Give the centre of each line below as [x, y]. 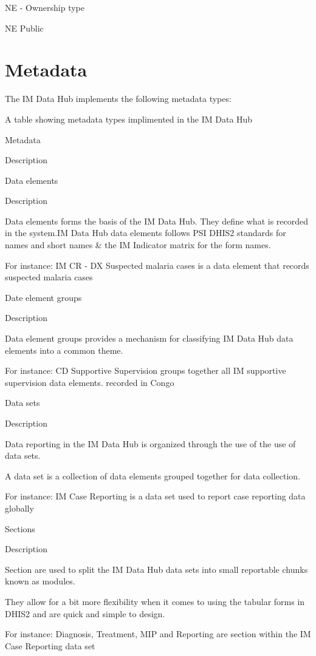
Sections [20, 528]
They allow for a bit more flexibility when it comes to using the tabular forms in [155, 601]
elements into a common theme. [64, 350]
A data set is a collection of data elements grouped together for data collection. [153, 475]
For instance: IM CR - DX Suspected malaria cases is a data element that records [157, 265]
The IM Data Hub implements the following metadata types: [118, 99]
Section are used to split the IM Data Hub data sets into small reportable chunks [156, 569]
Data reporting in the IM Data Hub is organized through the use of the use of [150, 443]
